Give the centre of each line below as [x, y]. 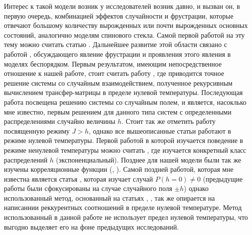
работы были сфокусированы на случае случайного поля [88, 188]
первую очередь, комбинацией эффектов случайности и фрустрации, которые [119, 15]
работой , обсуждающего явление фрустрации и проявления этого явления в [117, 54]
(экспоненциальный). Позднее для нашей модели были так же [149, 159]
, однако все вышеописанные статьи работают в [160, 130]
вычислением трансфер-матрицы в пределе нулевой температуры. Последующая [124, 92]
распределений [26, 159]
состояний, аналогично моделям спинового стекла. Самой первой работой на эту [124, 35]
